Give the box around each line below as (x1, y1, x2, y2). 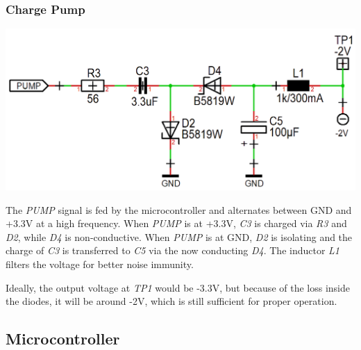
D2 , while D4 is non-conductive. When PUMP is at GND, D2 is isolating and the (6, 229, 353, 244)
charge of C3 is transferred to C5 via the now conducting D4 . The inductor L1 (6, 243, 340, 258)
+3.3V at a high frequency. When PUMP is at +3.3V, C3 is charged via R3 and (6, 216, 347, 231)
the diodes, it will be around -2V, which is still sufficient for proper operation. (6, 294, 337, 308)
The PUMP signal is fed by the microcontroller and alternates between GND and (6, 202, 352, 217)
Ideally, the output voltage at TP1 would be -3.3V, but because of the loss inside (6, 280, 350, 294)
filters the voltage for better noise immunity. (6, 256, 194, 271)
